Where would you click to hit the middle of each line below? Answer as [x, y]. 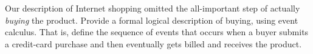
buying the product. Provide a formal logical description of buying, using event [152, 20]
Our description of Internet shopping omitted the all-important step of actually [153, 8]
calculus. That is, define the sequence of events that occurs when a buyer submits [157, 32]
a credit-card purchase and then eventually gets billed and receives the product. [153, 43]
